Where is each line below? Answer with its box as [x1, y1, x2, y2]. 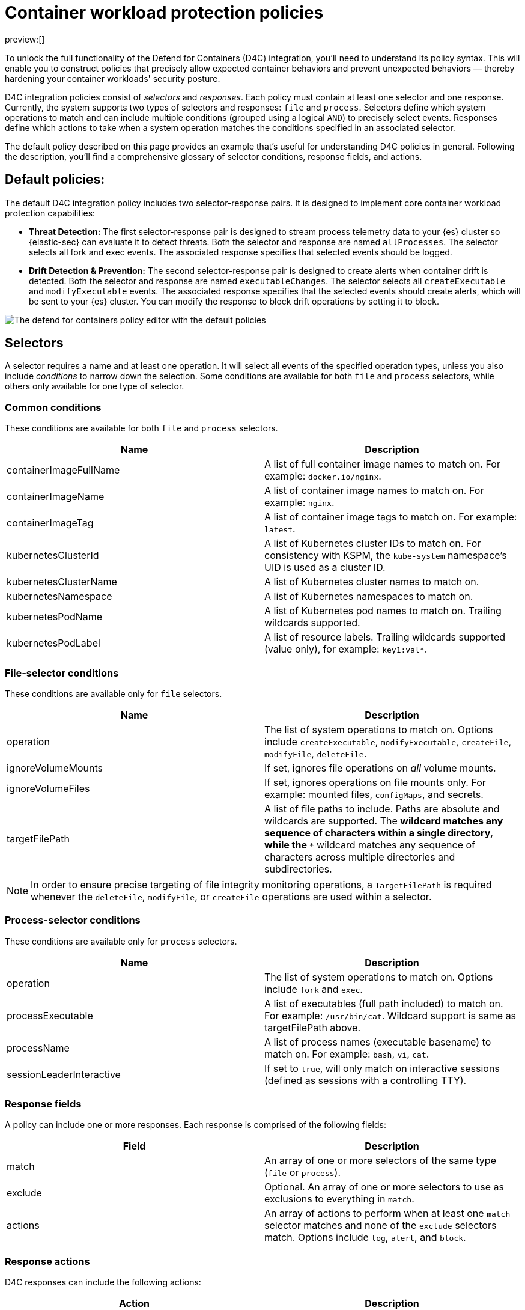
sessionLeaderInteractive [7, 1068, 121, 1080]
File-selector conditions [5, 666, 119, 679]
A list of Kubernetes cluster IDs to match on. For [264, 537, 481, 550]
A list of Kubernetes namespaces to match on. [264, 590, 473, 603]
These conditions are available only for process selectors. [5, 936, 237, 946]
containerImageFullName [7, 464, 120, 477]
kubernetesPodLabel [7, 637, 100, 650]
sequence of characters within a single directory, [264, 826, 493, 839]
